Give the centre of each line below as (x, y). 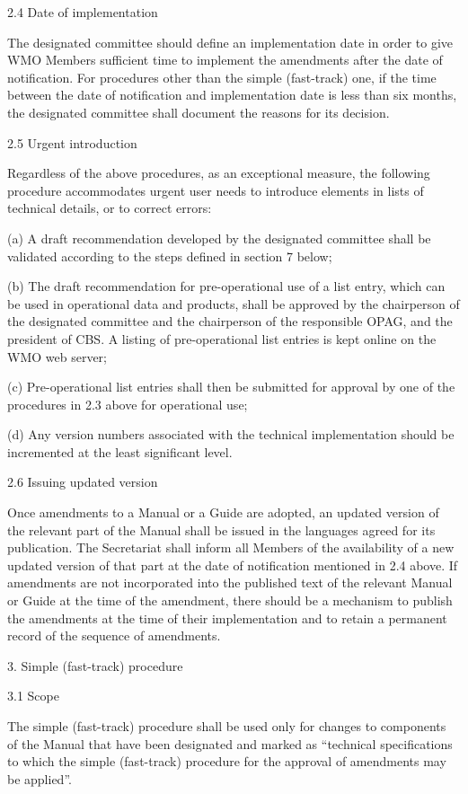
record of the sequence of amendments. (114, 635)
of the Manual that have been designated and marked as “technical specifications (230, 743)
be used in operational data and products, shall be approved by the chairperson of (234, 303)
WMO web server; (57, 356)
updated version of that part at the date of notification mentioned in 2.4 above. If (233, 565)
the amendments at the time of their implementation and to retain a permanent (227, 618)
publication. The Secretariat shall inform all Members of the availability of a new (231, 547)
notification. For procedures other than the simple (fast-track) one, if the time (222, 77)
